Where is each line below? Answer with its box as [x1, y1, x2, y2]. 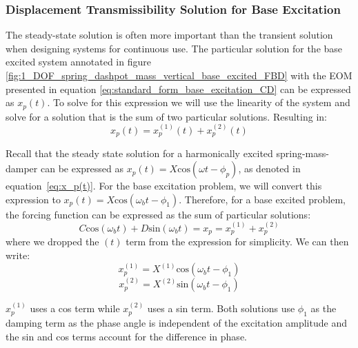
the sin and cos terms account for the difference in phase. [6, 329, 247, 343]
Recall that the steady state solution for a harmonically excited [6, 146, 273, 161]
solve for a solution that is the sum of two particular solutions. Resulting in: [6, 109, 327, 123]
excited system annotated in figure [6, 54, 151, 69]
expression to [6, 192, 61, 206]
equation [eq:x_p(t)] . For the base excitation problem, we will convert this [6, 178, 322, 193]
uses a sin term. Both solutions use [147, 301, 295, 316]
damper [6, 161, 38, 176]
